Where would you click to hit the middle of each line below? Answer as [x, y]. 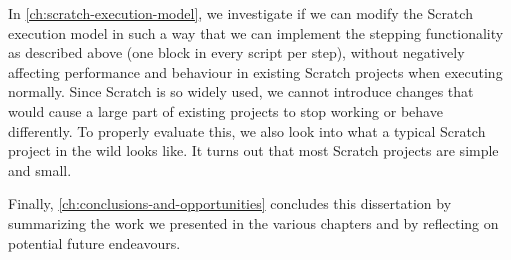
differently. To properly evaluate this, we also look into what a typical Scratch [247, 130]
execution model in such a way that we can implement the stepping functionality [256, 32]
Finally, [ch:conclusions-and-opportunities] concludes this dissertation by [230, 203]
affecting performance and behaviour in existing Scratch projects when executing [255, 71]
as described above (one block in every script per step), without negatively [236, 52]
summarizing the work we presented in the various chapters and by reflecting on [253, 222]
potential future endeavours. [94, 242]
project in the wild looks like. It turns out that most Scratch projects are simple [253, 150]
